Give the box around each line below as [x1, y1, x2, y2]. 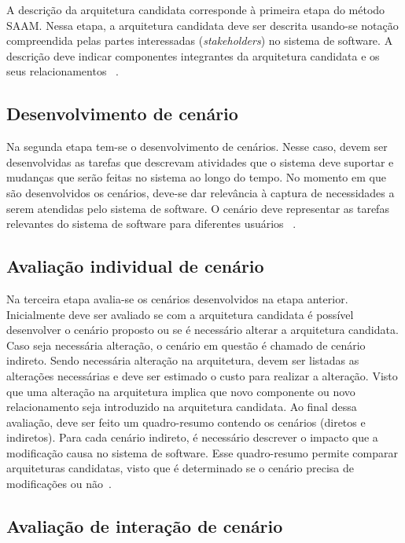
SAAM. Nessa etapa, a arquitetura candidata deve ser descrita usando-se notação [6, 17, 399, 33]
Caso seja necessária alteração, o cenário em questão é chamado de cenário [6, 336, 366, 353]
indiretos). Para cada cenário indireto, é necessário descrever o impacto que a [6, 429, 378, 446]
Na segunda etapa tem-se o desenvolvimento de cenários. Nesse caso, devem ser [6, 138, 388, 155]
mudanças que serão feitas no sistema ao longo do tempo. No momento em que [6, 169, 386, 185]
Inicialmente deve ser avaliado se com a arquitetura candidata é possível [6, 306, 354, 322]
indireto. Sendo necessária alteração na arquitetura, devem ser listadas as [6, 352, 359, 369]
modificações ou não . [6, 475, 112, 492]
